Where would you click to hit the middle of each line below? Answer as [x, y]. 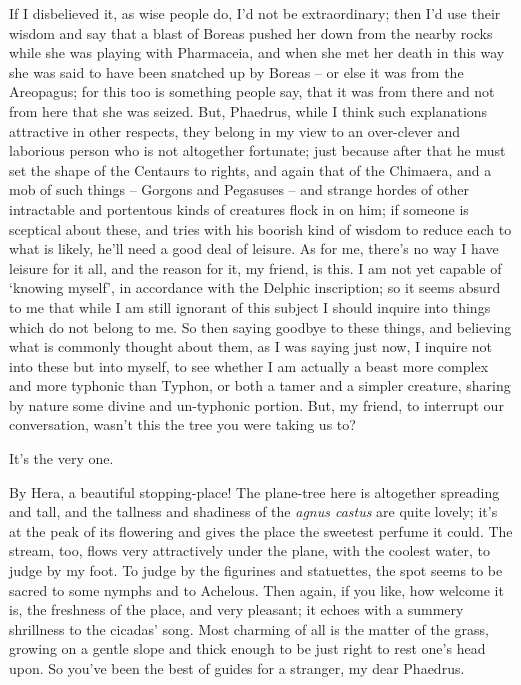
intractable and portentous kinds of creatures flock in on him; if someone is [239, 208]
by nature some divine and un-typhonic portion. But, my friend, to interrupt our [256, 404]
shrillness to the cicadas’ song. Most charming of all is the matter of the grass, [249, 628]
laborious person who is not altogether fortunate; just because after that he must [257, 150]
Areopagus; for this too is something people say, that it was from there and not [252, 91]
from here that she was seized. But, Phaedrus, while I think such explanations [248, 110]
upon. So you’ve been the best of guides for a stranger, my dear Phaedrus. [237, 668]
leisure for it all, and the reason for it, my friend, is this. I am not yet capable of [255, 267]
